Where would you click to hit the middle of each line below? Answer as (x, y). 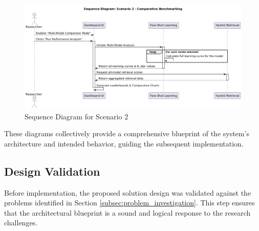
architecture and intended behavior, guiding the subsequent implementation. (124, 143)
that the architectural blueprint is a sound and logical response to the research (127, 212)
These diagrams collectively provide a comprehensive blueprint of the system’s (127, 133)
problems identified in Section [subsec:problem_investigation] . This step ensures (129, 203)
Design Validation (52, 171)
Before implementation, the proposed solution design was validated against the (128, 192)
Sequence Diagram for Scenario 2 (77, 116)
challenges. (21, 223)
